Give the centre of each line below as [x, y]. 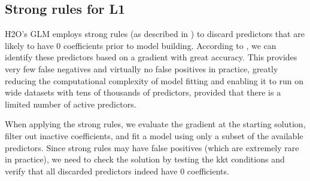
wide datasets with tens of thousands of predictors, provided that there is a [143, 92]
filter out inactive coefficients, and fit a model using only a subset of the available [154, 135]
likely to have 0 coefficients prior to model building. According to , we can [141, 45]
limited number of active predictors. [71, 104]
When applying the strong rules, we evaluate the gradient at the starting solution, [155, 124]
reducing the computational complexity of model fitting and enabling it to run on [154, 80]
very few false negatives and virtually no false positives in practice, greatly [142, 68]
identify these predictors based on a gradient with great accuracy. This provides [151, 57]
